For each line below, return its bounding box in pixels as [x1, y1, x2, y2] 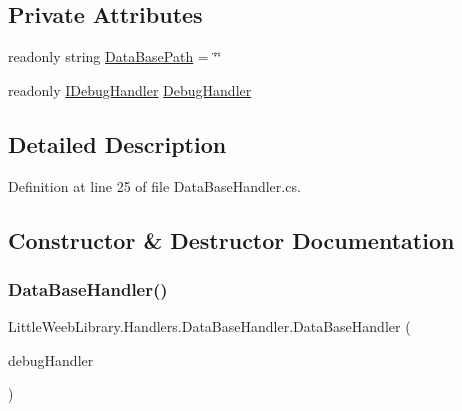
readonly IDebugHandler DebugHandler [8, 79, 252, 100]
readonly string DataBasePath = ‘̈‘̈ [8, 46, 222, 67]
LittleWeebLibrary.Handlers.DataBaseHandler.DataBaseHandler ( [8, 316, 411, 337]
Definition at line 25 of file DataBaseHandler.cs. [8, 175, 301, 196]
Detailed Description [8, 128, 227, 159]
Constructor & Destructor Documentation [8, 224, 455, 255]
